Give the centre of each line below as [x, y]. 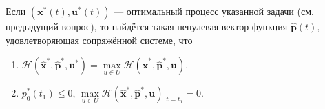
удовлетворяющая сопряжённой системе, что [99, 40]
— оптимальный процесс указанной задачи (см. [214, 11]
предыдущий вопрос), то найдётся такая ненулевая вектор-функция [147, 26]
